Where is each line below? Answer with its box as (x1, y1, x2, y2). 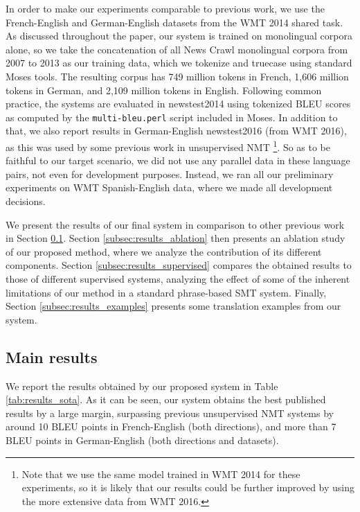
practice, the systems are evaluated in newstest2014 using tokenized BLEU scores (6, 96, 351, 111)
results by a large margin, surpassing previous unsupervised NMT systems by (6, 405, 334, 420)
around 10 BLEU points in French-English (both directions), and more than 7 (6, 419, 336, 434)
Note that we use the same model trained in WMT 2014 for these (21, 466, 300, 481)
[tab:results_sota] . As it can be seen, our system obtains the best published (6, 392, 326, 407)
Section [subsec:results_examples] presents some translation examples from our (6, 299, 341, 313)
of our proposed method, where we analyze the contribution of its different (6, 244, 322, 258)
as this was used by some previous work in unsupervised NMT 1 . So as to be (6, 138, 331, 154)
